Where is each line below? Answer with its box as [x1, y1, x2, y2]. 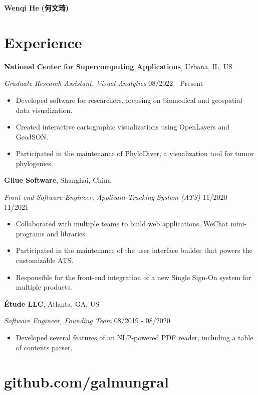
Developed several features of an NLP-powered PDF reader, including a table [16, 332, 253, 342]
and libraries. [47, 228, 87, 238]
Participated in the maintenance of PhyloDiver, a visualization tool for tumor [16, 148, 254, 159]
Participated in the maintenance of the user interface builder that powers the [16, 245, 252, 255]
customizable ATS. [16, 255, 74, 266]
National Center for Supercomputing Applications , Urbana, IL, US [4, 61, 233, 71]
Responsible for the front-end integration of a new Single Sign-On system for [16, 272, 251, 282]
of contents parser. [16, 342, 73, 352]
